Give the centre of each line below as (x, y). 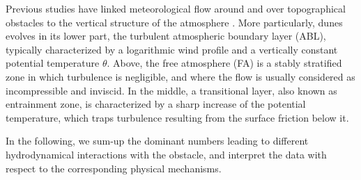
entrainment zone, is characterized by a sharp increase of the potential (156, 104)
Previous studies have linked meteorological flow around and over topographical (176, 8)
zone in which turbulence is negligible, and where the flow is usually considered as (180, 76)
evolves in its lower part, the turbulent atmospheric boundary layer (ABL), (166, 36)
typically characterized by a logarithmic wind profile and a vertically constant (172, 49)
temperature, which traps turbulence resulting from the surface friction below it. (177, 117)
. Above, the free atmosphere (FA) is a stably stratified (224, 63)
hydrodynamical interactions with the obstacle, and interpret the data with (166, 154)
